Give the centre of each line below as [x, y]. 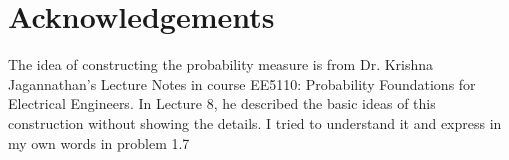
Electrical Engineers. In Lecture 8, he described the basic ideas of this [222, 103]
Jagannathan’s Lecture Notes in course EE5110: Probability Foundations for [242, 83]
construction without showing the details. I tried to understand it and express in [255, 122]
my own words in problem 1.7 [99, 142]
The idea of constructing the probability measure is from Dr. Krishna [221, 64]
